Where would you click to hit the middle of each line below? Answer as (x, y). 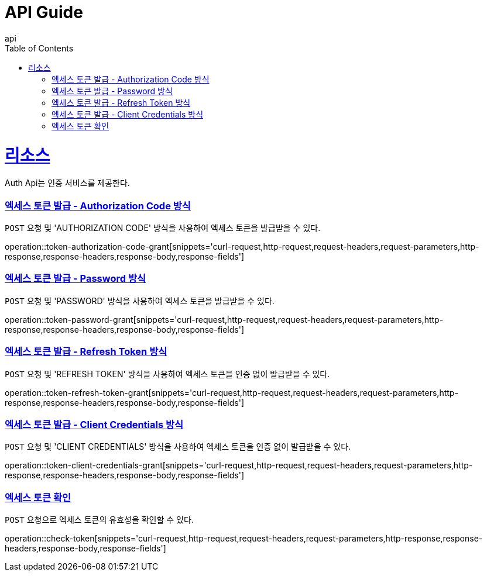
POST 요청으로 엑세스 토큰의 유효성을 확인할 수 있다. (99, 520)
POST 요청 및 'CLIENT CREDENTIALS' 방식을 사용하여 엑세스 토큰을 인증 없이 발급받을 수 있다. (178, 447)
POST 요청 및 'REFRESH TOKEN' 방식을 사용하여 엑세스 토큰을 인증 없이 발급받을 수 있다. (167, 374)
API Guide (44, 12)
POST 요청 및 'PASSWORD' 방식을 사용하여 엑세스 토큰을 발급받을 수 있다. (140, 301)
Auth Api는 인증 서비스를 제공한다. (67, 183)
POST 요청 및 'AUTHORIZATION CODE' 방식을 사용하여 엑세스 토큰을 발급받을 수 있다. (163, 228)
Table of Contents (39, 48)
